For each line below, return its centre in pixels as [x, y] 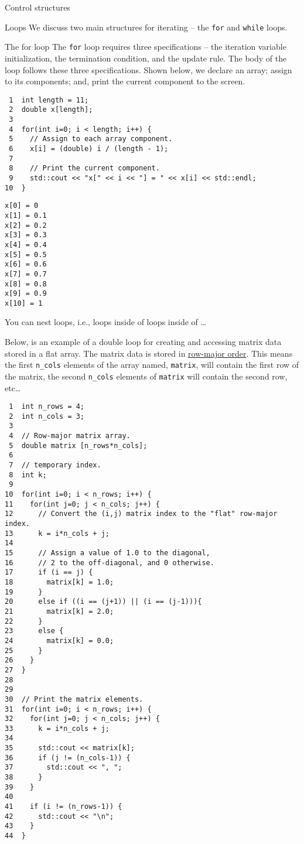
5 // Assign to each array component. [91, 139]
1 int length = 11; [49, 100]
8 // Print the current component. [84, 168]
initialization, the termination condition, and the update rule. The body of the [146, 58]
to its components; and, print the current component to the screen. [125, 81]
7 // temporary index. [55, 465]
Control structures [37, 7]
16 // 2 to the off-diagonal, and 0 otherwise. [110, 563]
